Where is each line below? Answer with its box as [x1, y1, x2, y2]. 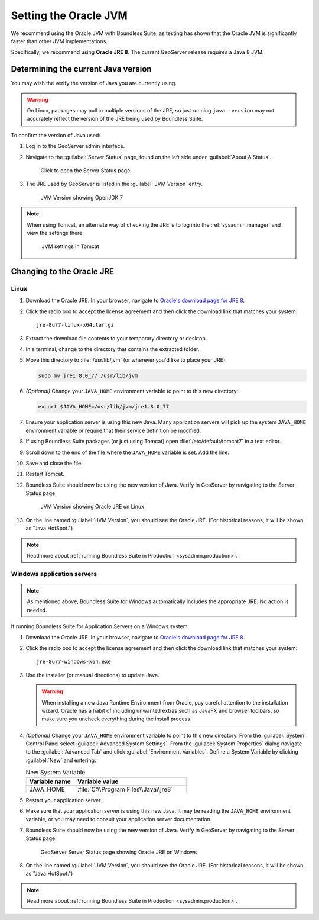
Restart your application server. [25, 796, 102, 803]
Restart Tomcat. [25, 471, 65, 478]
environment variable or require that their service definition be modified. [25, 427, 201, 434]
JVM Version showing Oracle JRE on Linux [40, 503, 145, 510]
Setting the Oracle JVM [11, 9, 128, 22]
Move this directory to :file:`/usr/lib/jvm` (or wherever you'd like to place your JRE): [25, 356, 227, 364]
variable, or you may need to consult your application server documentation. [25, 816, 212, 823]
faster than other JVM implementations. [11, 37, 108, 44]
